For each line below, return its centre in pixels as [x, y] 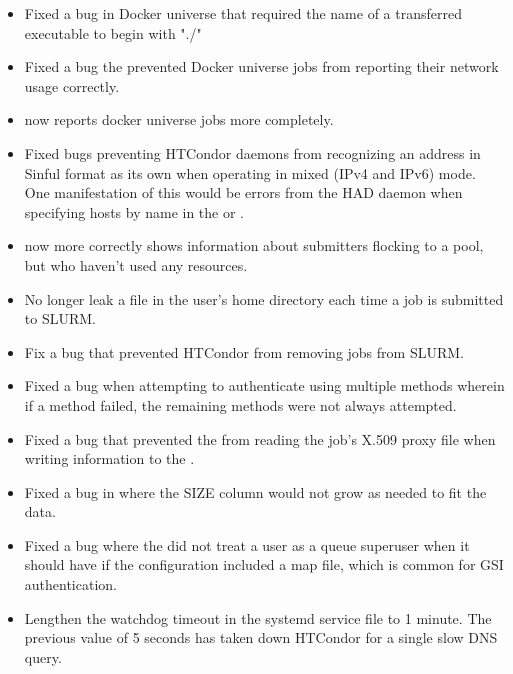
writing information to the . [109, 458]
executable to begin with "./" [113, 32]
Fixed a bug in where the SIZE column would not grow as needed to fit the [255, 491]
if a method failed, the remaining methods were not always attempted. [240, 404]
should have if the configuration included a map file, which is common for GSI [264, 564]
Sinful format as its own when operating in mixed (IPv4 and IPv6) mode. [250, 172]
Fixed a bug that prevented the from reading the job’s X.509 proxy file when [260, 438]
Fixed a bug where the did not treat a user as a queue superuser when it [247, 544]
